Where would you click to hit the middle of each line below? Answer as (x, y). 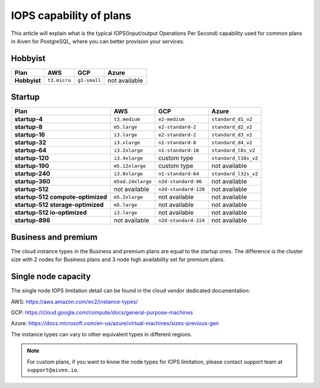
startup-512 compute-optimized (61, 197)
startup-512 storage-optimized (59, 205)
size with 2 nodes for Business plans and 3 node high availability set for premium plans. (118, 260)
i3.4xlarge (128, 158)
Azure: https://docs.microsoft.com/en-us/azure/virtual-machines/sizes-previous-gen (115, 323)
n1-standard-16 (179, 150)
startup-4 (28, 119)
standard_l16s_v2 (235, 158)
